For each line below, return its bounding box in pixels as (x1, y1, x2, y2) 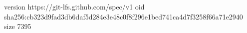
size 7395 (4, 21, 31, 31)
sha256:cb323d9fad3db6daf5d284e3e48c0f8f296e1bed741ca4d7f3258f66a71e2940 (4, 11, 243, 21)
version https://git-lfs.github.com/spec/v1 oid (4, 1, 145, 11)
